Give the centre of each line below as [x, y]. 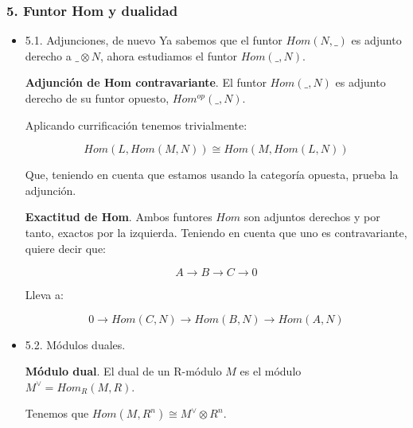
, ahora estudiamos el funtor [169, 55]
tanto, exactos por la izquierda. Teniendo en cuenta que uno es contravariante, [216, 232]
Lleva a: [44, 294]
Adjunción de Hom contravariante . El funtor [146, 82]
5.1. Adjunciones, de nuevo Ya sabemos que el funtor [154, 40]
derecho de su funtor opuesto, [97, 98]
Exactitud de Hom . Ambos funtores [119, 217]
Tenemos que [57, 413]
